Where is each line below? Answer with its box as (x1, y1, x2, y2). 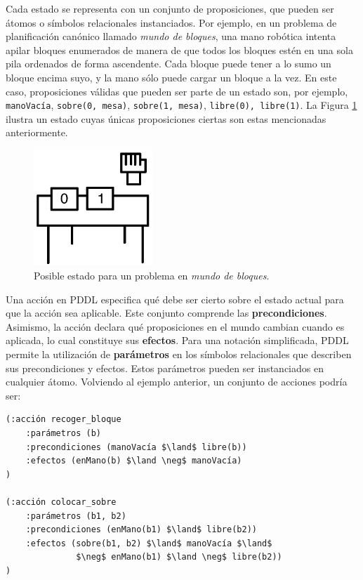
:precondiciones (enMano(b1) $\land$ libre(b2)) (25, 525, 257, 535)
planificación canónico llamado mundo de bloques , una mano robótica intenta (6, 29, 336, 44)
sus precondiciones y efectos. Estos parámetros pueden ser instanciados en (6, 360, 324, 375)
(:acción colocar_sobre (6, 496, 117, 507)
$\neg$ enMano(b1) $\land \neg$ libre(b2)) (76, 552, 282, 562)
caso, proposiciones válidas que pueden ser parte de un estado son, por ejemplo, (6, 84, 348, 98)
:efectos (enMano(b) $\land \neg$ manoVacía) (25, 456, 242, 466)
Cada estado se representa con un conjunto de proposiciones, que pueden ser (6, 1, 334, 15)
